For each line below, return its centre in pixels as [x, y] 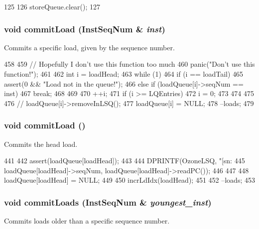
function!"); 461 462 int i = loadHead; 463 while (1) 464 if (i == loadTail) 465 [124, 74]
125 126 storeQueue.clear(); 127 [52, 6]
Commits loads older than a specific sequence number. [87, 221]
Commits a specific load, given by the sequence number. [89, 47]
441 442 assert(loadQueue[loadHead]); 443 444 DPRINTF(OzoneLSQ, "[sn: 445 [125, 161]
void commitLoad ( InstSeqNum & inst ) [85, 29]
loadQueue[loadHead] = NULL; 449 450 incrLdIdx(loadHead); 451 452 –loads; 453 [129, 180]
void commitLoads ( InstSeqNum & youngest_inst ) [108, 202]
